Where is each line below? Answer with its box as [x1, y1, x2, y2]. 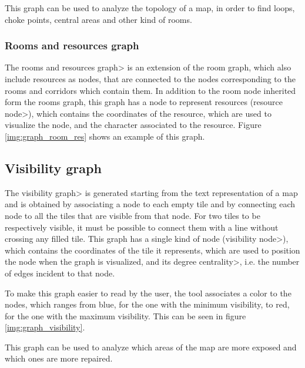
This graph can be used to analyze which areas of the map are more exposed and [5, 340, 297, 353]
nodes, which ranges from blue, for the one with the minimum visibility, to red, [5, 298, 290, 310]
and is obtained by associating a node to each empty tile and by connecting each [5, 198, 296, 210]
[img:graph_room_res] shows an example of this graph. [5, 130, 205, 142]
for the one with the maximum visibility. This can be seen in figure [5, 309, 246, 322]
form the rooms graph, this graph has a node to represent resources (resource [5, 96, 283, 108]
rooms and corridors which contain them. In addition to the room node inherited [5, 84, 296, 96]
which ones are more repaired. [5, 352, 113, 364]
